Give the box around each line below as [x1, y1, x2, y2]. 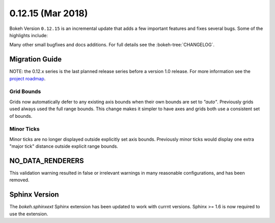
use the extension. [9, 211, 48, 217]
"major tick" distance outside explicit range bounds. [9, 143, 118, 149]
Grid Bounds [9, 88, 41, 95]
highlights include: [9, 32, 48, 38]
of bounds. [9, 113, 33, 119]
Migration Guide [9, 55, 62, 63]
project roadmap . [9, 75, 46, 81]
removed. [9, 177, 30, 183]
